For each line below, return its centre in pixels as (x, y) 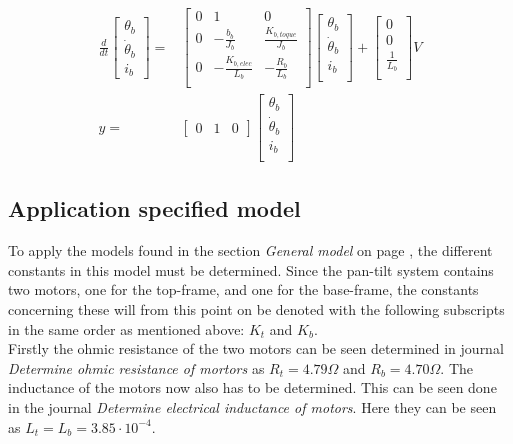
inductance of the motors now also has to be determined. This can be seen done (252, 387)
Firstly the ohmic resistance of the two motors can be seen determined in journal (256, 348)
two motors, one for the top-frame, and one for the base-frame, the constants (243, 289)
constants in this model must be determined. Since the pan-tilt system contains (251, 269)
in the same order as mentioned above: (126, 328)
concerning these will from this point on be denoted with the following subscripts (256, 309)
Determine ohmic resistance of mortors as (136, 367)
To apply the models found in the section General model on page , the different (250, 250)
